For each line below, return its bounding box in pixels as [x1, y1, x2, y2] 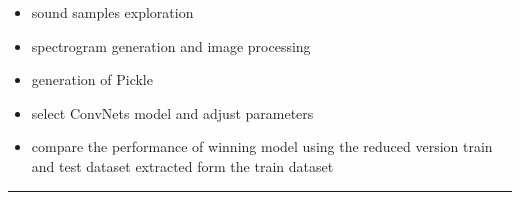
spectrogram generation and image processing [31, 35, 311, 56]
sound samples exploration [31, 2, 194, 22]
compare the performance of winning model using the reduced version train [31, 136, 493, 157]
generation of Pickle [31, 69, 153, 90]
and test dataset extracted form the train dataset [31, 155, 334, 176]
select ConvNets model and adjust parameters [31, 102, 314, 123]
